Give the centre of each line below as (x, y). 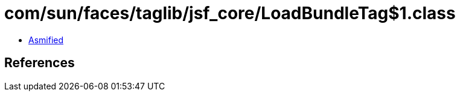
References (40, 63)
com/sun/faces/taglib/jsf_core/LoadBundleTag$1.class (230, 13)
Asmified (46, 40)
